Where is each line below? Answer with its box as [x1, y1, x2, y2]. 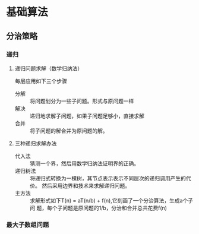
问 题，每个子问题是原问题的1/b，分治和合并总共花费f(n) [29, 204, 168, 211]
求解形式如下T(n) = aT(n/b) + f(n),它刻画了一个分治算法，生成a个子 [29, 197, 194, 204]
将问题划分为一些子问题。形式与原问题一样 [29, 97, 134, 105]
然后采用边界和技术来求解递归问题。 [41, 182, 131, 189]
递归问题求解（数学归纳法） [14, 65, 83, 72]
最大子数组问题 [6, 220, 49, 229]
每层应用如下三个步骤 [14, 77, 67, 84]
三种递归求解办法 [14, 140, 57, 147]
